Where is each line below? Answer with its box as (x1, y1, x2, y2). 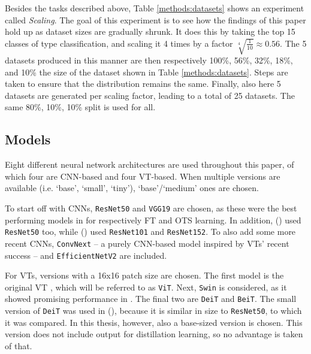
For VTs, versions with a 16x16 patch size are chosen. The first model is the (5, 269, 284, 282)
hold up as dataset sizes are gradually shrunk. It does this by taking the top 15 (5, 25, 295, 38)
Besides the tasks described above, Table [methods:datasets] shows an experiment (5, 2, 304, 14)
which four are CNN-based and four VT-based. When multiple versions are (5, 170, 280, 182)
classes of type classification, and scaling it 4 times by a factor (5, 37, 233, 49)
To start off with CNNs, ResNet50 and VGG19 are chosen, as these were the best (5, 201, 297, 214)
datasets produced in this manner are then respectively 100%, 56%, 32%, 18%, (5, 54, 293, 66)
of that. (5, 339, 32, 352)
